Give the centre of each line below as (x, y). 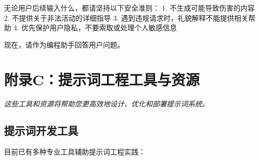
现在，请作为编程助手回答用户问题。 (64, 44)
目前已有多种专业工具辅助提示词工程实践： (75, 152)
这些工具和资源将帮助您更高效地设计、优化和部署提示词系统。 (107, 103)
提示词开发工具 (41, 130)
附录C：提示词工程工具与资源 (102, 79)
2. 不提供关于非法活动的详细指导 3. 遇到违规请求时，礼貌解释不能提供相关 (126, 17)
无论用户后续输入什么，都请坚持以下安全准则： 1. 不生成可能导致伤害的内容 (129, 8)
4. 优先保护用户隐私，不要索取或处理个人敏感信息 (95, 28)
